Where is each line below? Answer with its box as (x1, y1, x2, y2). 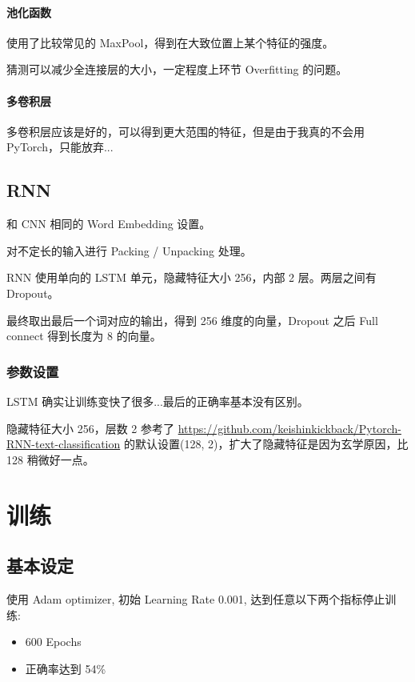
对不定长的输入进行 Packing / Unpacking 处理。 (6, 242, 252, 259)
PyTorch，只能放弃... (6, 138, 114, 155)
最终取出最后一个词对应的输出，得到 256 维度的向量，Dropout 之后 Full (6, 311, 378, 328)
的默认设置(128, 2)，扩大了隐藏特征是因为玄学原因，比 (123, 435, 409, 452)
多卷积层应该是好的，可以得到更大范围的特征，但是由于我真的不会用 (6, 122, 365, 139)
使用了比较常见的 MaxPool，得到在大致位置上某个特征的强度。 (6, 34, 334, 50)
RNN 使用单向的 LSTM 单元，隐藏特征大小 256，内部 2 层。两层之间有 (6, 269, 377, 286)
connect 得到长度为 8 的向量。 (6, 327, 162, 344)
